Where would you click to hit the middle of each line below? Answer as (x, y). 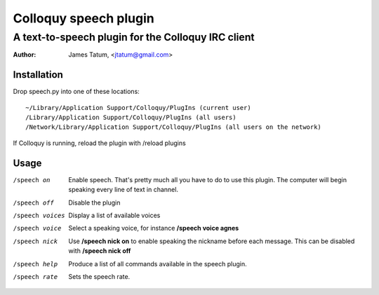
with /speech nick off (100, 251)
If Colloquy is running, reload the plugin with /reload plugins (99, 143)
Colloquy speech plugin (84, 18)
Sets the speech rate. (99, 276)
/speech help (35, 264)
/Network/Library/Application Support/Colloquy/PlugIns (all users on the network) (174, 127)
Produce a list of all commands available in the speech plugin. (158, 263)
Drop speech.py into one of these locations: (76, 92)
